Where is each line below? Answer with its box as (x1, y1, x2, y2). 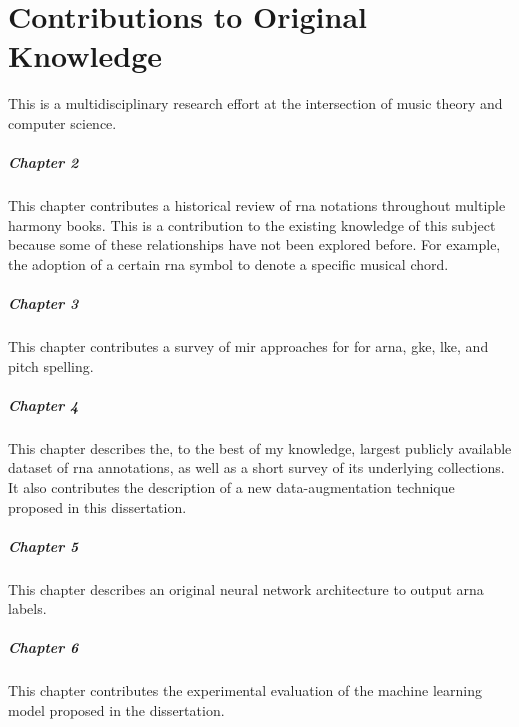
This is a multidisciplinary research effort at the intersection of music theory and (8, 93, 503, 114)
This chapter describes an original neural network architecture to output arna (8, 578, 484, 599)
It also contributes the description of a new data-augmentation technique (8, 476, 455, 497)
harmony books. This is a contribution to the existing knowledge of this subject (8, 214, 496, 235)
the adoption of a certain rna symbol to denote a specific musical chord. (8, 253, 449, 274)
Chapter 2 (8, 152, 79, 173)
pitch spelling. (8, 355, 94, 376)
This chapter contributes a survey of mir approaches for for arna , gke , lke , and (8, 336, 489, 356)
